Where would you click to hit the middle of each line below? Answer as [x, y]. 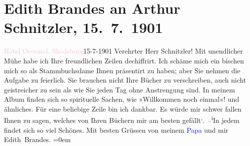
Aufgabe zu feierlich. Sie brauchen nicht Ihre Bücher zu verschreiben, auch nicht [125, 80]
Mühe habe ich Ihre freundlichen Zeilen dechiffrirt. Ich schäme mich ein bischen [124, 60]
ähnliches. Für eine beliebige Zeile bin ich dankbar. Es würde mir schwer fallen [123, 108]
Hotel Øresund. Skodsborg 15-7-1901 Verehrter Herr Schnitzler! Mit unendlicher [124, 51]
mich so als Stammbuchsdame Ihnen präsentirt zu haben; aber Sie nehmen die [122, 70]
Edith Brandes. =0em [37, 139]
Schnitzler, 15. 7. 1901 [84, 27]
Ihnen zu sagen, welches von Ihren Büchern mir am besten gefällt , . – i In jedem [122, 119]
